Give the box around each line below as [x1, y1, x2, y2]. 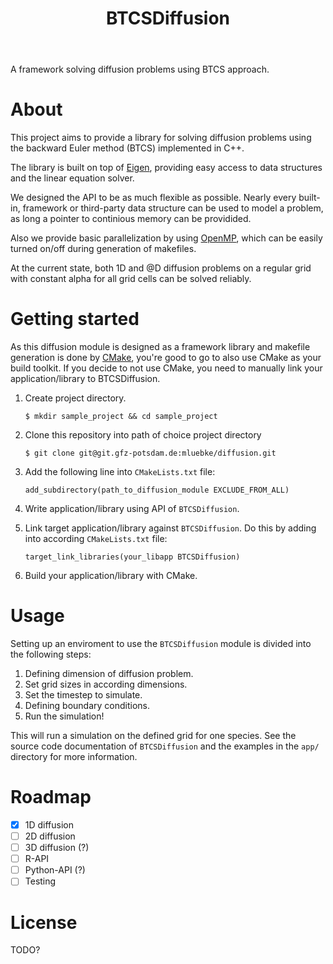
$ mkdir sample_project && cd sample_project [24, 412, 218, 422]
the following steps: [10, 648, 92, 660]
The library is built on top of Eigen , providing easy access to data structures [10, 162, 323, 174]
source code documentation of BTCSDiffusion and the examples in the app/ [10, 740, 320, 752]
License [10, 911, 78, 934]
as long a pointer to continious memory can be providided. [10, 213, 252, 225]
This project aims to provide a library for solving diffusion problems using [10, 132, 312, 144]
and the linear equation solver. [10, 172, 135, 184]
